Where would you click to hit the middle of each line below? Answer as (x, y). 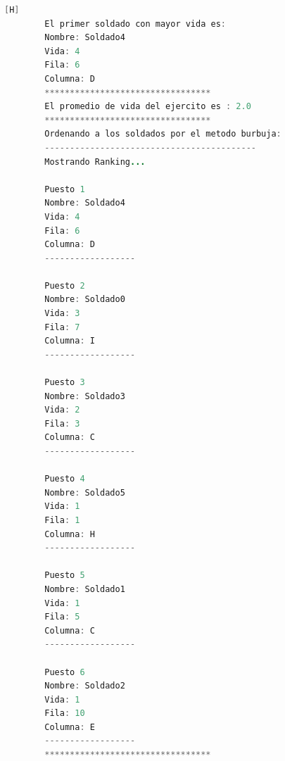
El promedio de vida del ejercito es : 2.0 (148, 107)
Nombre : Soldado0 (85, 300)
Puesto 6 (65, 672)
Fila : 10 (65, 713)
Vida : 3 (62, 314)
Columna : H (70, 534)
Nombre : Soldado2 (85, 686)
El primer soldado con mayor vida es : (135, 24)
